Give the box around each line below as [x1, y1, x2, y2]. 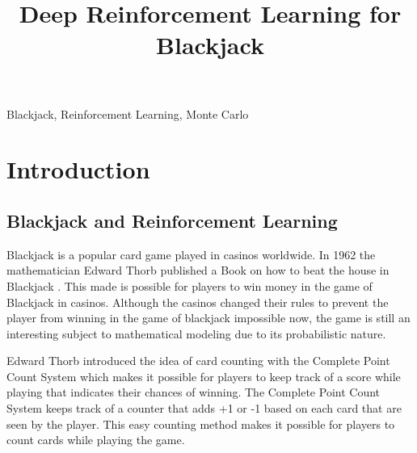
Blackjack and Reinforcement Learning [6, 208, 338, 233]
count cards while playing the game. [6, 431, 185, 448]
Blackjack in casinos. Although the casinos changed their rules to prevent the [6, 293, 389, 310]
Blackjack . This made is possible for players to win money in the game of [6, 277, 373, 294]
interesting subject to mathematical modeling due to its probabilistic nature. [6, 325, 386, 342]
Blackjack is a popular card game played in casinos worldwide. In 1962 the [6, 245, 376, 262]
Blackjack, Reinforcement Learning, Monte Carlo [6, 105, 249, 122]
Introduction [6, 153, 150, 186]
